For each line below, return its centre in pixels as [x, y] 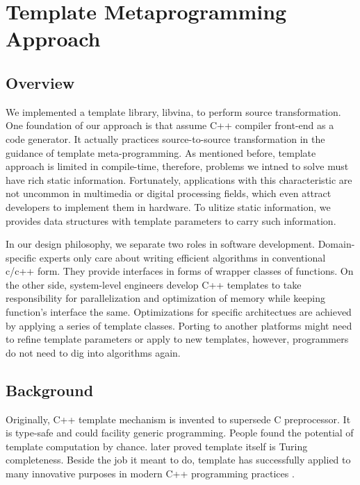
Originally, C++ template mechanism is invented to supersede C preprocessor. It [178, 419]
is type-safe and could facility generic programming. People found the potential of [180, 433]
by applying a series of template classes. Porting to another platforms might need [179, 325]
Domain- [336, 244]
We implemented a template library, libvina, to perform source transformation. [173, 111]
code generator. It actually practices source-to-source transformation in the [165, 138]
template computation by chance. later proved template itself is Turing [157, 446]
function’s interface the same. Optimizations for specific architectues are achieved [179, 312]
